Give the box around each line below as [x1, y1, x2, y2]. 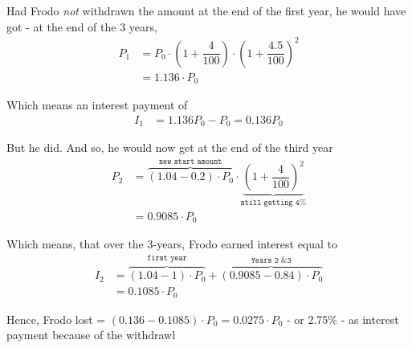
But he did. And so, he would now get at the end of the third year [6, 139, 333, 156]
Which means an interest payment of [6, 96, 188, 113]
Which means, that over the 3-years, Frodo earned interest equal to [6, 235, 338, 252]
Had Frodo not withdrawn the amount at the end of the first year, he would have [6, 2, 406, 18]
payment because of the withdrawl [6, 326, 176, 343]
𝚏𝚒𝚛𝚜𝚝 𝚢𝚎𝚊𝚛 [147, 254, 187, 263]
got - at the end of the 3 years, [6, 18, 157, 35]
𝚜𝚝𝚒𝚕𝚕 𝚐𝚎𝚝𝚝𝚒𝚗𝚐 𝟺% [240, 199, 307, 207]
